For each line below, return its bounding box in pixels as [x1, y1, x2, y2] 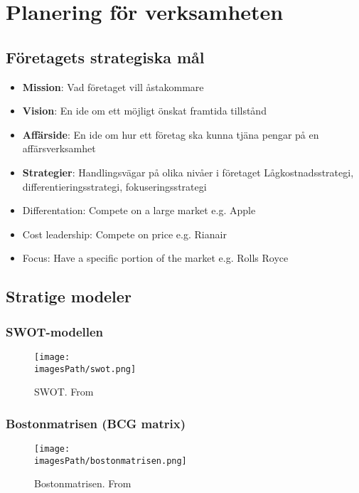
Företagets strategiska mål [6, 46, 205, 68]
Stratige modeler [6, 285, 132, 307]
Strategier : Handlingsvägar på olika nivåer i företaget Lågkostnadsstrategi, [22, 164, 354, 179]
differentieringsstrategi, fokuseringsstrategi [22, 179, 207, 194]
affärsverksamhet [22, 141, 96, 156]
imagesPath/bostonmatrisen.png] [34, 455, 187, 466]
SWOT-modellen [6, 322, 104, 340]
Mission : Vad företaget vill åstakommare [22, 79, 204, 94]
